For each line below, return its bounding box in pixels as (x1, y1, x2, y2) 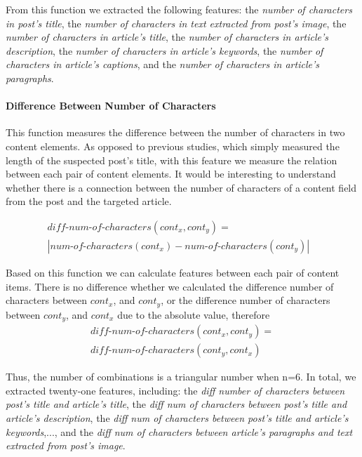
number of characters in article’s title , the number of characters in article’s (6, 29, 328, 44)
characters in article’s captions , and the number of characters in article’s (6, 57, 319, 72)
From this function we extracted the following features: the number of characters (6, 2, 352, 16)
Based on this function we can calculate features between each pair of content (6, 265, 340, 279)
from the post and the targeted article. (6, 194, 172, 208)
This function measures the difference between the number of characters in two (6, 125, 345, 140)
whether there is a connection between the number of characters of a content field (6, 180, 357, 194)
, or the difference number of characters (161, 293, 330, 307)
